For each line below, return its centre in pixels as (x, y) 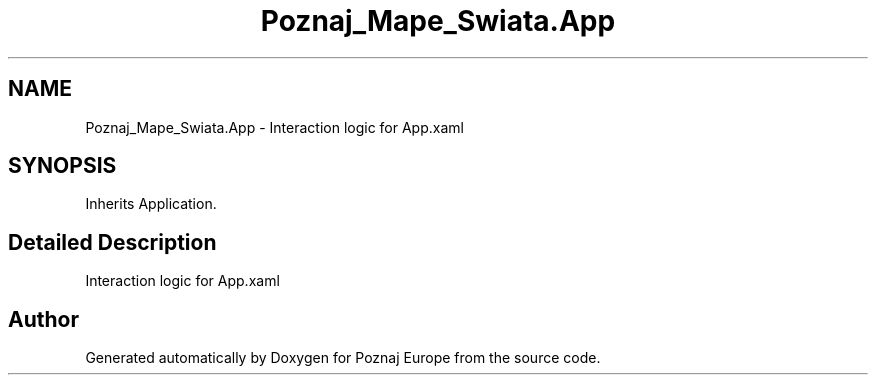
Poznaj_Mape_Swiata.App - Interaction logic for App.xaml (274, 127)
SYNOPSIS (62, 166)
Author (43, 319)
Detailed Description (112, 242)
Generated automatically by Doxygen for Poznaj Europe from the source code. (343, 358)
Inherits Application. (151, 204)
